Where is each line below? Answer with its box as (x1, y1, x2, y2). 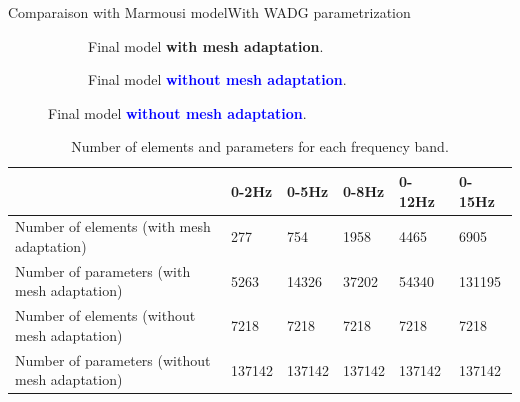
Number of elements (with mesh (15, 216, 211, 237)
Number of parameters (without (15, 349, 211, 370)
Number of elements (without (15, 305, 196, 326)
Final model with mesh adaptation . (88, 35, 324, 56)
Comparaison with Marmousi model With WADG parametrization (8, 2, 411, 22)
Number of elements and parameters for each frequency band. (71, 136, 449, 157)
